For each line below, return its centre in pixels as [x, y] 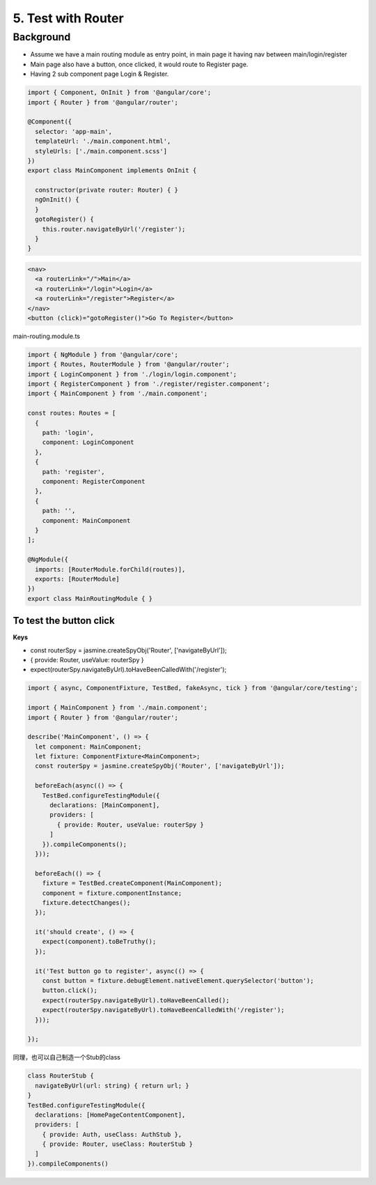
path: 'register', [73, 472]
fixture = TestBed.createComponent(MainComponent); [132, 883]
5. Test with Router [69, 18]
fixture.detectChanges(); [86, 902]
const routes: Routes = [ [72, 413]
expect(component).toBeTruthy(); [99, 942]
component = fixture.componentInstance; [112, 893]
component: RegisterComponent [94, 481]
